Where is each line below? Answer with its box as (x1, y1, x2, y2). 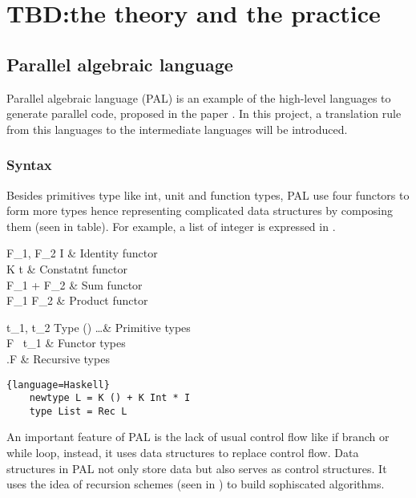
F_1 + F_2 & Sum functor (6, 276, 143, 293)
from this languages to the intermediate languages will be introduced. (6, 120, 348, 137)
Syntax (6, 155, 52, 175)
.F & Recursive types (6, 350, 110, 366)
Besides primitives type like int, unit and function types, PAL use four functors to (6, 186, 410, 203)
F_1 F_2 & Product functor (6, 292, 148, 309)
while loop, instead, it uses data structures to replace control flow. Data (6, 444, 359, 461)
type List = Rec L (29, 405, 127, 417)
